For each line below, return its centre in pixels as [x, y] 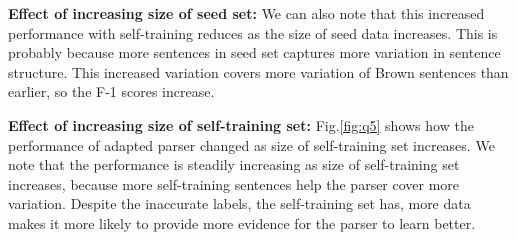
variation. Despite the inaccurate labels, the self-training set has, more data [239, 203]
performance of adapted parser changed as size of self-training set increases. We [251, 144]
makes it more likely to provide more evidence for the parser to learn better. [242, 222]
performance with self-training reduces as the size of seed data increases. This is [253, 32]
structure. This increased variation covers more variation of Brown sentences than [258, 71]
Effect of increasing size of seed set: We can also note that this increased [246, 13]
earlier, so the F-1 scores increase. [111, 91]
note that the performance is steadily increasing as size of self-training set [234, 164]
